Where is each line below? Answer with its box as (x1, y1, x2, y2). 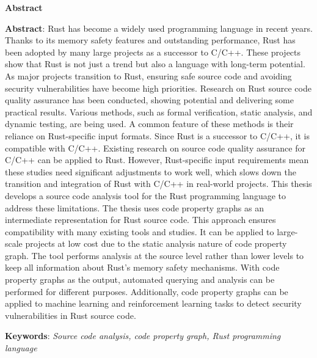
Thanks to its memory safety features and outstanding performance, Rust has (5, 34, 296, 46)
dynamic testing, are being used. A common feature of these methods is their (5, 117, 294, 130)
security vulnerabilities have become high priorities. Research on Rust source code (5, 81, 312, 94)
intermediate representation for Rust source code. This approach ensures (5, 213, 276, 226)
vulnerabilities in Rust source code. (5, 309, 136, 321)
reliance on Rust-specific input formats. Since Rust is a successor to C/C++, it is (5, 129, 310, 142)
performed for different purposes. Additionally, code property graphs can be (5, 285, 288, 298)
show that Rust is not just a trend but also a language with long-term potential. (5, 57, 305, 70)
